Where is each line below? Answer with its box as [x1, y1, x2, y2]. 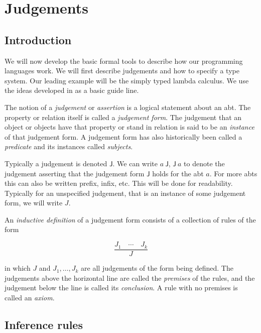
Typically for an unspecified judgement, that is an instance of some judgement [5, 187, 246, 198]
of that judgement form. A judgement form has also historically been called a [5, 131, 242, 142]
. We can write [112, 158, 158, 168]
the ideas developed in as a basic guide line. [5, 85, 139, 95]
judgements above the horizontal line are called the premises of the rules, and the [5, 272, 255, 283]
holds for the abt [152, 168, 204, 178]
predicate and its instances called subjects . [5, 141, 133, 152]
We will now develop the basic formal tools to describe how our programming [5, 55, 243, 66]
